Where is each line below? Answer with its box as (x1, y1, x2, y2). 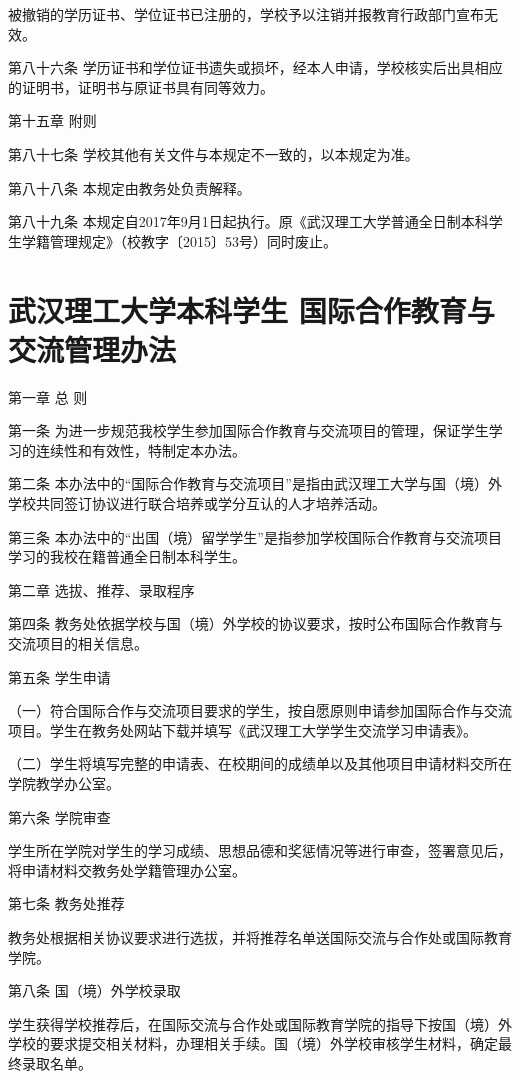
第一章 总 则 (8, 386, 88, 407)
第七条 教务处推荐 (8, 893, 125, 914)
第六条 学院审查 (8, 806, 111, 827)
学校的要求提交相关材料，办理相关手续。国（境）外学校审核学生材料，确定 (8, 1033, 498, 1054)
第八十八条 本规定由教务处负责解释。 (8, 177, 251, 198)
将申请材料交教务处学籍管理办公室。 (8, 859, 246, 880)
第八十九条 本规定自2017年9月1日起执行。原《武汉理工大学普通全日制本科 (8, 211, 489, 232)
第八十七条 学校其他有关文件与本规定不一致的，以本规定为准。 (8, 143, 419, 164)
